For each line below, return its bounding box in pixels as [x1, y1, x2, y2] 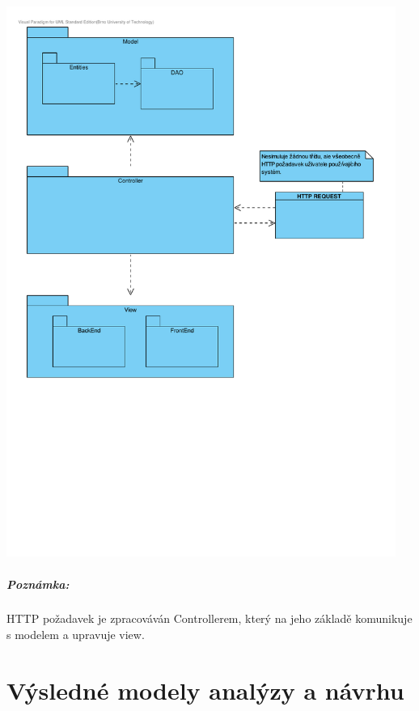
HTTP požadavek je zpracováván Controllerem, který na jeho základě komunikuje [6, 610, 413, 627]
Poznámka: [6, 575, 70, 592]
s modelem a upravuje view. [6, 626, 145, 643]
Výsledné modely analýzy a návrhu [6, 673, 404, 706]
